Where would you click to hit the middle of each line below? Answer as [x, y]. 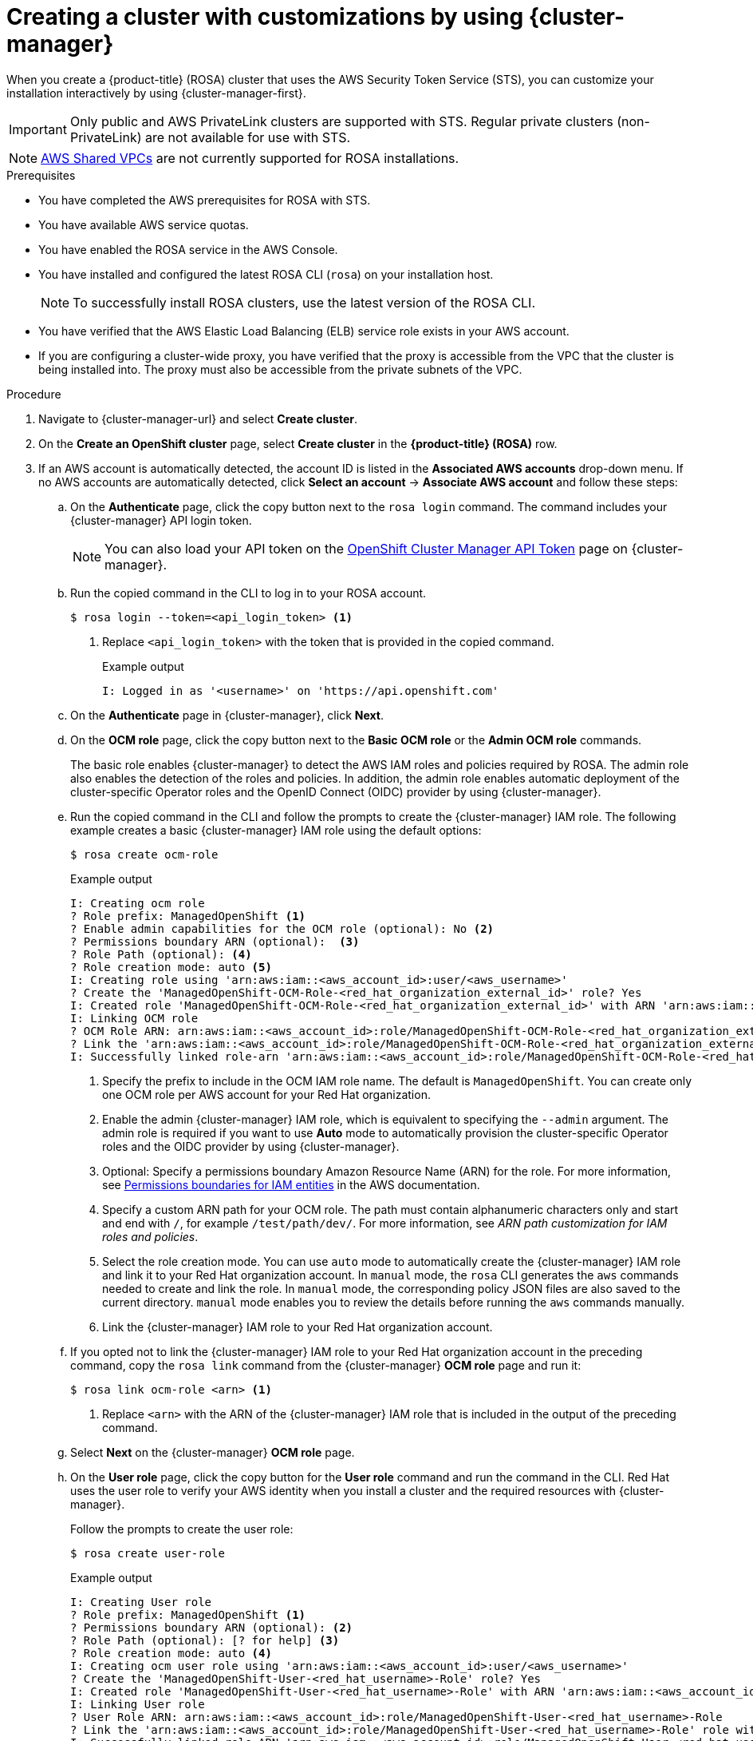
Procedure [34, 394]
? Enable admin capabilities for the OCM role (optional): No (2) [282, 928]
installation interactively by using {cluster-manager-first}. [156, 93]
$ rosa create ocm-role [144, 854]
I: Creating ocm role [138, 903]
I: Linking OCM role [134, 1018]
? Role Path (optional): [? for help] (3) [205, 1640]
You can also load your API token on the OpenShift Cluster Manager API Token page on [367, 548]
